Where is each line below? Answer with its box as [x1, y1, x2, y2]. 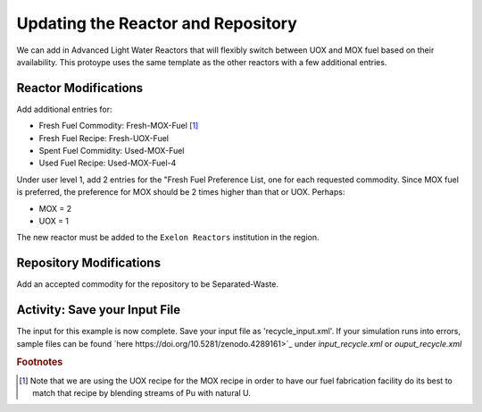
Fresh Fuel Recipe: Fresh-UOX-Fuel [38, 132, 170, 143]
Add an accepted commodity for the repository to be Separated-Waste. [16, 279, 279, 290]
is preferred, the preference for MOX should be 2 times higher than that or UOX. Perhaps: [16, 187, 345, 198]
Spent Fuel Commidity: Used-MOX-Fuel [38, 146, 185, 156]
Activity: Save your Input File [16, 302, 181, 317]
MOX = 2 [38, 203, 72, 214]
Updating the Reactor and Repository [16, 13, 298, 33]
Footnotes [16, 356, 63, 368]
